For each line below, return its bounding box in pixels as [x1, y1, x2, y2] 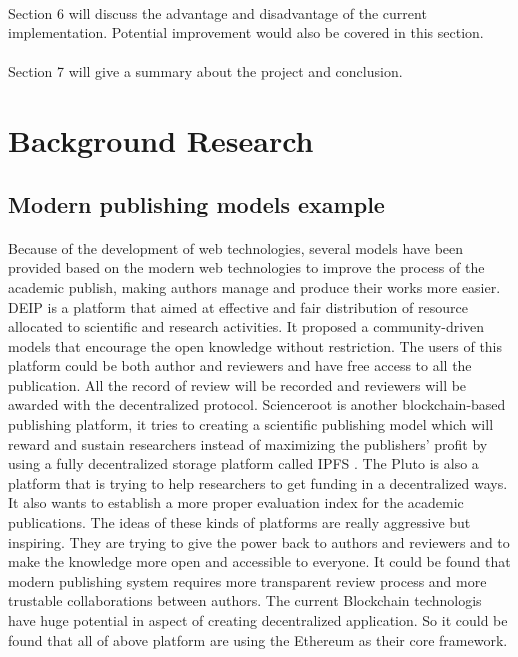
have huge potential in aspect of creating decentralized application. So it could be [8, 610, 508, 630]
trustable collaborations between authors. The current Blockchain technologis [8, 590, 482, 611]
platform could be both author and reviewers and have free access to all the [8, 355, 472, 376]
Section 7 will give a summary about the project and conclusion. [8, 61, 403, 82]
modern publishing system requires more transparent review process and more [8, 570, 487, 591]
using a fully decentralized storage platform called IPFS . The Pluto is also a [8, 453, 479, 474]
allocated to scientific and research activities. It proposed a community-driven [8, 316, 485, 337]
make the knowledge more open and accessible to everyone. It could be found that [8, 551, 511, 572]
